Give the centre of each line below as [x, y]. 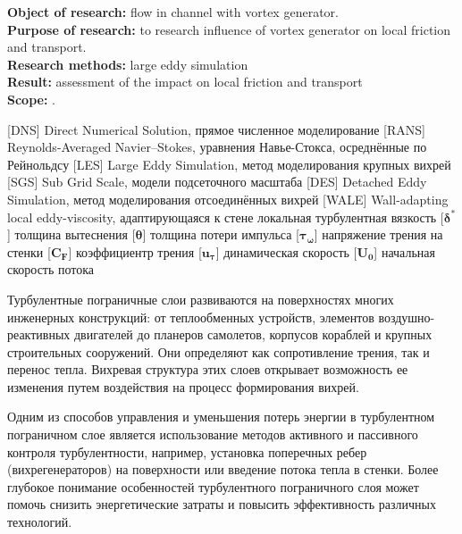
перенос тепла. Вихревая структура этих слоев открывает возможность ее [208, 369]
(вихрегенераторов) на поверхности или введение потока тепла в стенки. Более [223, 469]
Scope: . [31, 99]
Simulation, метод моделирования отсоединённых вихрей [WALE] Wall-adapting [228, 199]
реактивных [39, 334]
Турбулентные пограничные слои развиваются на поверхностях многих [201, 299]
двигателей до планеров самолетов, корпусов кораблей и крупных [253, 334]
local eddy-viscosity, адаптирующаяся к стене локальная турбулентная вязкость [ [226, 217]
